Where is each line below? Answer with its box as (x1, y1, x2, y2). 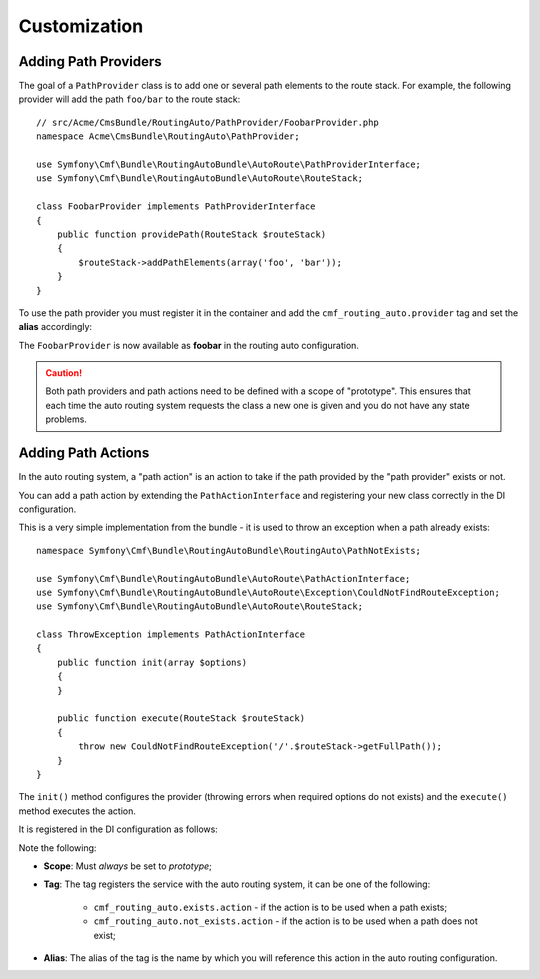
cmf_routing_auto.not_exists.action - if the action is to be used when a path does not (93, 915, 479, 927)
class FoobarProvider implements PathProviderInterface (36, 201, 316, 212)
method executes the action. (18, 805, 137, 817)
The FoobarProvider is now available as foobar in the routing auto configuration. (18, 339, 360, 351)
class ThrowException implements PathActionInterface (36, 629, 305, 640)
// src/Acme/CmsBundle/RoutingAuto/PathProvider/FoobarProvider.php (36, 116, 379, 128)
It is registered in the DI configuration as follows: (18, 823, 219, 835)
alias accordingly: (18, 321, 93, 333)
